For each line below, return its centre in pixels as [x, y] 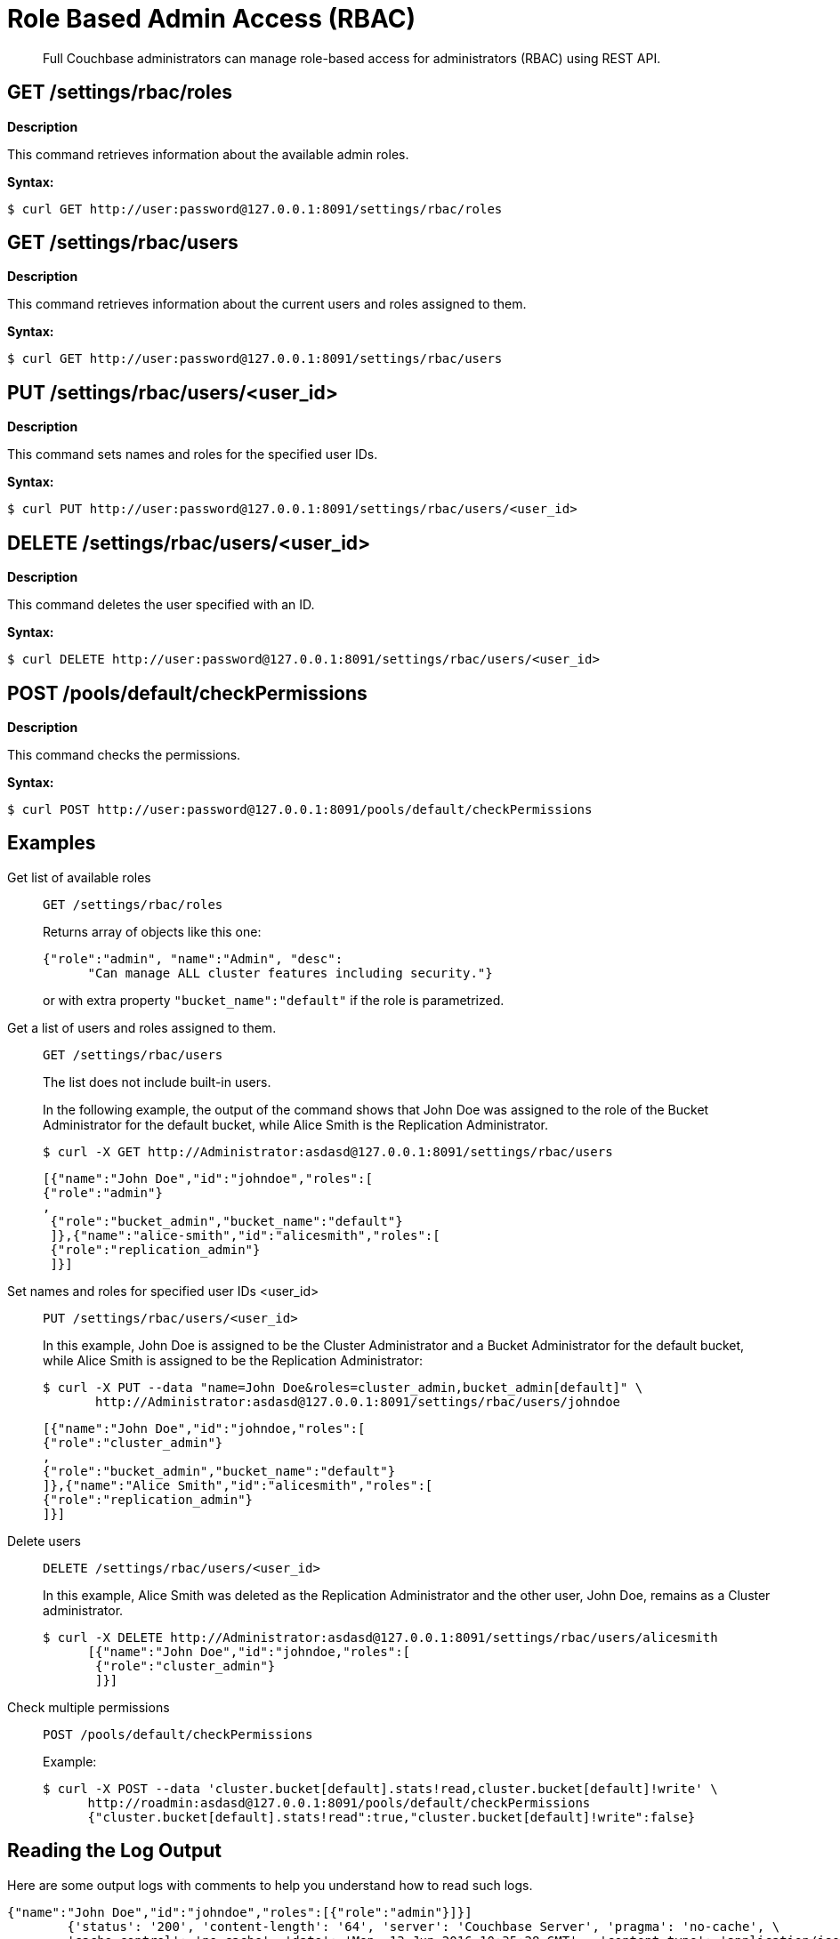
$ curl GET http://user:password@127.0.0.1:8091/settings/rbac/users [255, 359]
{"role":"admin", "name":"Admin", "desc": [193, 958]
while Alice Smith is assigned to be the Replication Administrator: [233, 1360]
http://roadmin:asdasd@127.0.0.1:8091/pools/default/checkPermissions [339, 1802]
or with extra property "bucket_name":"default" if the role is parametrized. [274, 1000]
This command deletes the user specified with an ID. [161, 605]
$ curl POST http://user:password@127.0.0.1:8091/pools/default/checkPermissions [300, 809]
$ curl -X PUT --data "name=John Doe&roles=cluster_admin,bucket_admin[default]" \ [343, 1387]
